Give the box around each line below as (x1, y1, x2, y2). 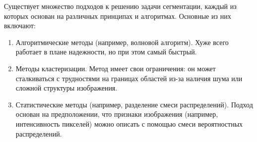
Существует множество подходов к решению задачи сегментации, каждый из (4, 1, 237, 11)
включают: (4, 20, 36, 31)
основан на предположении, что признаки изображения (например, (15, 109, 218, 119)
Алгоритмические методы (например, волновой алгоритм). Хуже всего (15, 37, 229, 47)
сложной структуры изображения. (15, 83, 118, 93)
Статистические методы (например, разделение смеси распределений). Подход (15, 99, 253, 109)
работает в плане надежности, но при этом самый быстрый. (15, 47, 197, 57)
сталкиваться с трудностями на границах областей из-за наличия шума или (15, 73, 243, 83)
